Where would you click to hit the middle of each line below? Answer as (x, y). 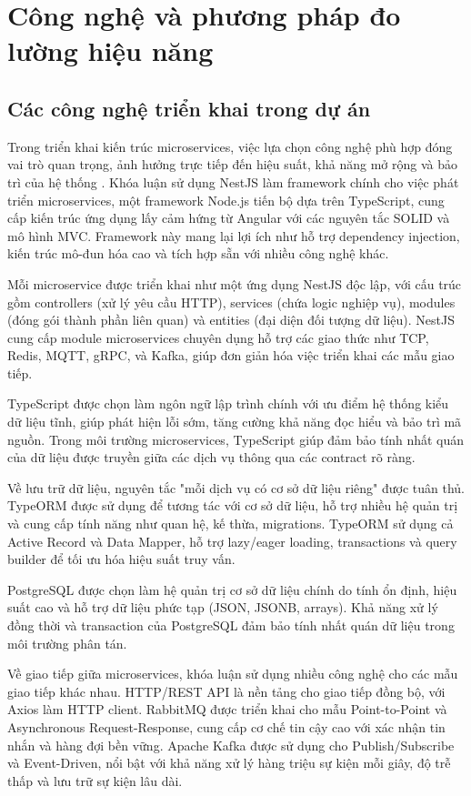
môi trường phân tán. (67, 643)
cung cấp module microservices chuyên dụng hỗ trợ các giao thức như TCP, (218, 337)
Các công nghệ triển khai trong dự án (189, 108)
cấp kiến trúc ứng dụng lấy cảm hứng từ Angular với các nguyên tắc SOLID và (229, 218)
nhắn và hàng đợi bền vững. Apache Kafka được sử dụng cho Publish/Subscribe (231, 745)
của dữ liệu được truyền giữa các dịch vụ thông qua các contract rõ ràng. (211, 457)
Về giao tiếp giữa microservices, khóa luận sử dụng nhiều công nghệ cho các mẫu (233, 674)
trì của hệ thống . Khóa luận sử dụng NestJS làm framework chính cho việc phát (233, 181)
